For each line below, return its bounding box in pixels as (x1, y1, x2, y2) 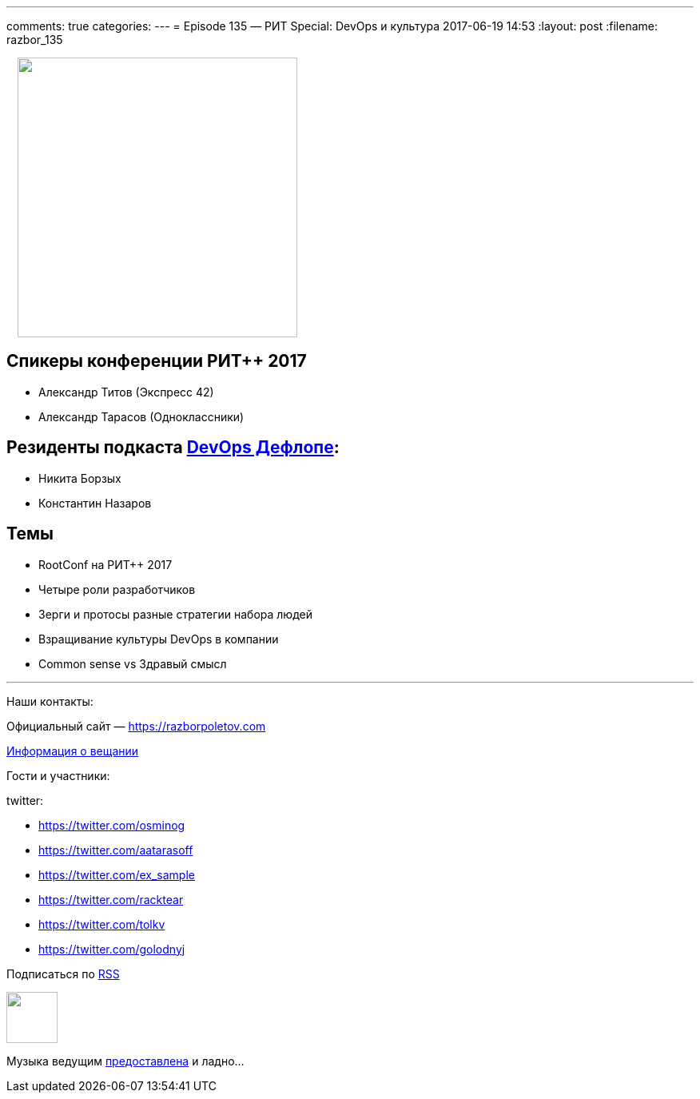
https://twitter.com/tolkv (38, 917, 165, 931)
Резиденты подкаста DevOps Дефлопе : (6, 437, 340, 458)
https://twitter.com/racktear (38, 892, 184, 906)
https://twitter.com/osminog (38, 818, 185, 832)
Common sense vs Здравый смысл (38, 656, 227, 671)
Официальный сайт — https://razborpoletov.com (6, 719, 266, 733)
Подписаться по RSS (6, 966, 120, 981)
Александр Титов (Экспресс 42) (38, 384, 214, 399)
